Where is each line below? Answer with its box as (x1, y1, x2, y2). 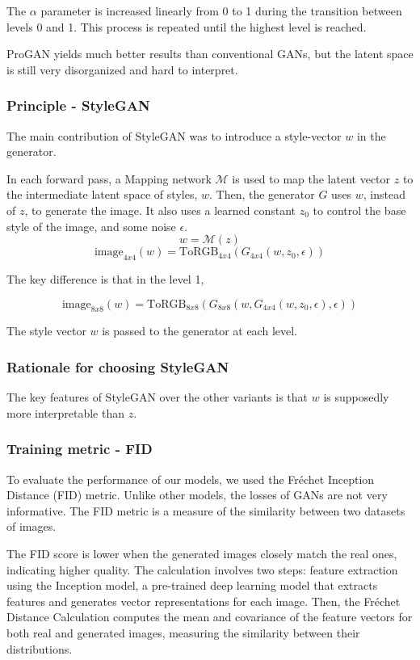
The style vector (6, 322, 86, 339)
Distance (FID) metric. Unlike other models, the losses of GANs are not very (6, 486, 388, 503)
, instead (363, 186, 406, 203)
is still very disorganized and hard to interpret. (6, 61, 238, 78)
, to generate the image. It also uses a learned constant (24, 201, 296, 218)
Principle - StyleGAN (6, 95, 150, 116)
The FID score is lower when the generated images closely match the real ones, (6, 544, 397, 561)
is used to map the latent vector (232, 170, 391, 187)
